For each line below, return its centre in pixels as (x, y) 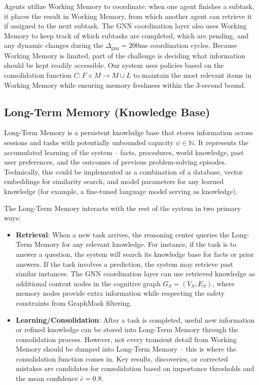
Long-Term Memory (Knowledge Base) (107, 111)
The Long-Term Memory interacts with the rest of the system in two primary (123, 208)
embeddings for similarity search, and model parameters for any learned (114, 181)
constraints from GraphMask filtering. (74, 302)
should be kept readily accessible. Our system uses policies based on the (114, 65)
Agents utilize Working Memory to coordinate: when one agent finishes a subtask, (129, 6)
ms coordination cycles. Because (188, 45)
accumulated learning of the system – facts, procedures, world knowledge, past (124, 152)
